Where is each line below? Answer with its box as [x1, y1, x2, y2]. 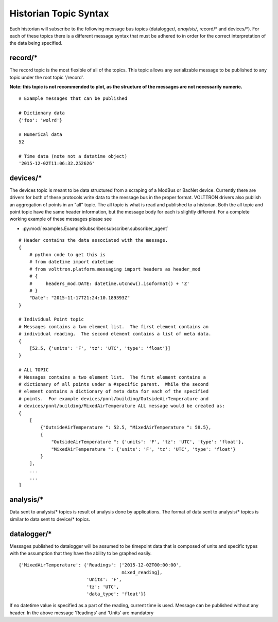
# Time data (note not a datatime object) [19, 153, 128, 159]
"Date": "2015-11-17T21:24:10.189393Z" [29, 295, 130, 301]
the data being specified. [9, 40, 63, 46]
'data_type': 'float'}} [86, 591, 147, 597]
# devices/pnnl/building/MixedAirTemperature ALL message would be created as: [19, 403, 225, 409]
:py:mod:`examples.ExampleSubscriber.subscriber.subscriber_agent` [22, 225, 169, 232]
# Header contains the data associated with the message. [19, 237, 168, 243]
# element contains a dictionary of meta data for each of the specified [19, 388, 209, 395]
